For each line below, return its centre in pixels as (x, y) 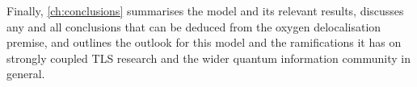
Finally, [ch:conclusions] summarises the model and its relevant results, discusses (205, 10)
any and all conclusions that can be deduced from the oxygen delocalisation (194, 26)
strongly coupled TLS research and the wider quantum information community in (208, 58)
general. (26, 74)
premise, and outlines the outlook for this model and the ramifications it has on (204, 42)
